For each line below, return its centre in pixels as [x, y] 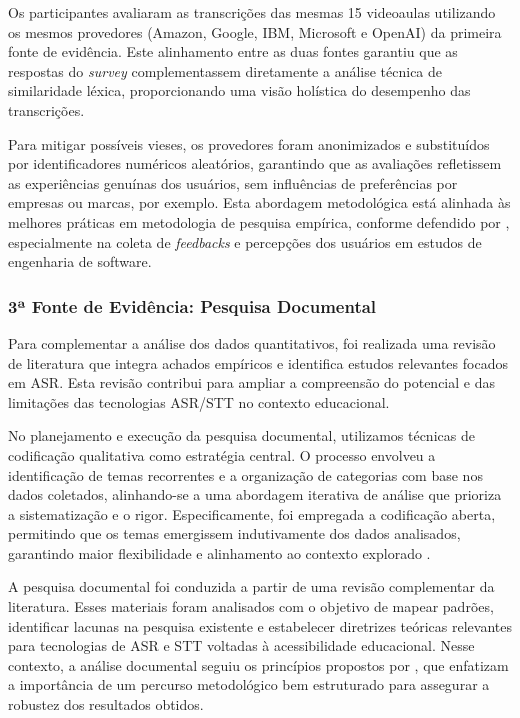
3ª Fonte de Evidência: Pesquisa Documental [192, 305]
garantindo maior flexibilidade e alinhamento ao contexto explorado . [219, 552]
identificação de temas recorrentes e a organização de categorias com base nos [245, 474]
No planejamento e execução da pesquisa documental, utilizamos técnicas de [241, 435]
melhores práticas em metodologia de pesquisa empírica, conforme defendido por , [259, 221]
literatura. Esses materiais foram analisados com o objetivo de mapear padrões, [251, 606]
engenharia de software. [80, 261]
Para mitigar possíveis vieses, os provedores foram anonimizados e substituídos [249, 143]
